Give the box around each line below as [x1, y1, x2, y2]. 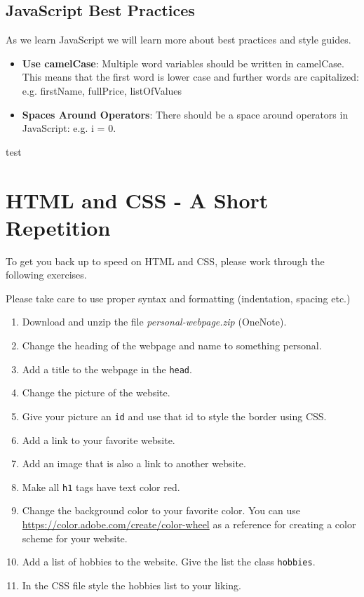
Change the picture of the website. [22, 385, 170, 400]
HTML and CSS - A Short [6, 185, 269, 214]
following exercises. [6, 267, 87, 282]
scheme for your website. [22, 530, 128, 545]
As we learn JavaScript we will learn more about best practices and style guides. [6, 32, 351, 47]
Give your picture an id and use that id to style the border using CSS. [22, 408, 327, 423]
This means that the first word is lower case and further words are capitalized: [22, 69, 359, 84]
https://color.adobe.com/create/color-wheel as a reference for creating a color [22, 516, 356, 531]
